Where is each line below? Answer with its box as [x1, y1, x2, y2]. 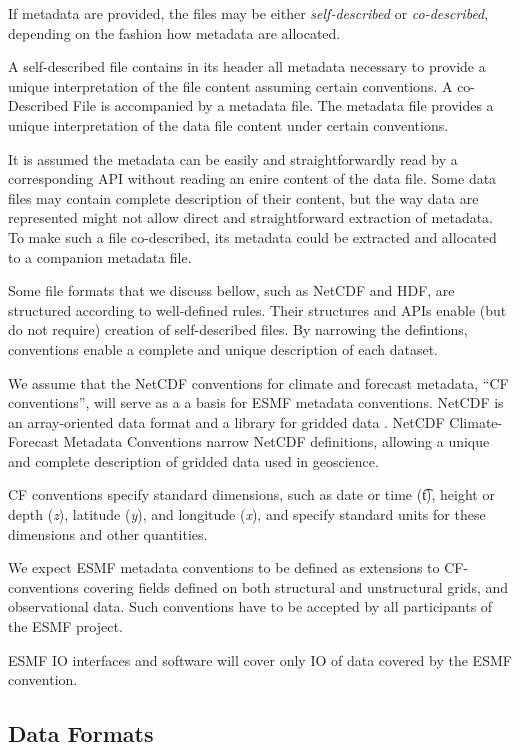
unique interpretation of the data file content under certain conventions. [8, 114, 449, 135]
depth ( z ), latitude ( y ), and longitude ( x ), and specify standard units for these [8, 504, 486, 525]
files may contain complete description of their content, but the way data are [8, 187, 479, 208]
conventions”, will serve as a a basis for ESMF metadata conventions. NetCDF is [8, 392, 504, 413]
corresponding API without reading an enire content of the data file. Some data [8, 168, 497, 189]
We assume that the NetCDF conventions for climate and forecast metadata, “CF [8, 372, 509, 393]
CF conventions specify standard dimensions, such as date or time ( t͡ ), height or [8, 484, 495, 505]
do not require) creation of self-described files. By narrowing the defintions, [8, 319, 468, 340]
